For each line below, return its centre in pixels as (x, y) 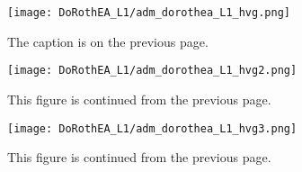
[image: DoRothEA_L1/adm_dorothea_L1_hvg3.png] (152, 128)
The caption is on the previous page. (108, 41)
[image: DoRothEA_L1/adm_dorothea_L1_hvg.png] (149, 13)
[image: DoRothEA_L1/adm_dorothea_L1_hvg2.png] (152, 71)
